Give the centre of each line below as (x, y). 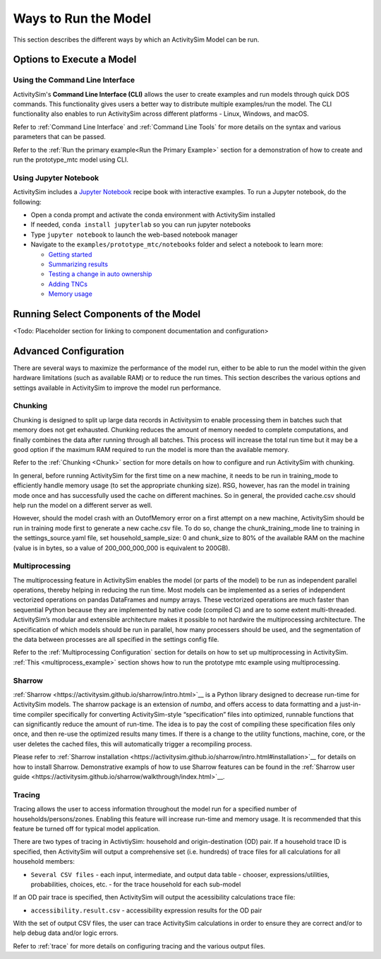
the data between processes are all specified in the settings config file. (116, 639)
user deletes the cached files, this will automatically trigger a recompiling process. (133, 744)
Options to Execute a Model (75, 60)
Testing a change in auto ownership (100, 274)
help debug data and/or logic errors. (66, 933)
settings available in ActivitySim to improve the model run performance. (117, 388)
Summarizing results (78, 264)
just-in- (350, 704)
